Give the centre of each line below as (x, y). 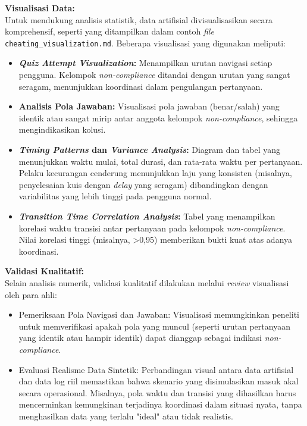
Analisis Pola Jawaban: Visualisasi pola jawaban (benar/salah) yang (149, 106)
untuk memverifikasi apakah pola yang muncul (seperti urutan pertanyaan (154, 326)
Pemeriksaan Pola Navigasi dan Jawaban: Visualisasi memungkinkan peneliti (159, 314)
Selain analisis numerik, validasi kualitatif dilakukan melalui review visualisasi (147, 282)
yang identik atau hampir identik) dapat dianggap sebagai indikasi (140, 338)
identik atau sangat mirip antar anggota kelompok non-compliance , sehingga (158, 118)
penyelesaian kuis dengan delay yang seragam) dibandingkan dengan (143, 184)
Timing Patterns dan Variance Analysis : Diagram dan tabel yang (150, 149)
